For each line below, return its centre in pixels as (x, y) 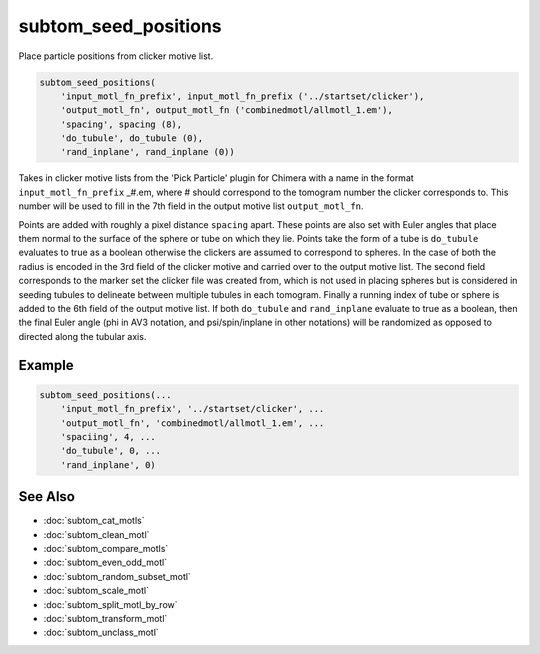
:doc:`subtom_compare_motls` (106, 548)
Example (46, 365)
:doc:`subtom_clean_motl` (96, 534)
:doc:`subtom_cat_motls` (94, 521)
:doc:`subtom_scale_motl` (96, 591)
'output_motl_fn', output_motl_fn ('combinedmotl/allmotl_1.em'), (227, 110)
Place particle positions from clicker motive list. (116, 56)
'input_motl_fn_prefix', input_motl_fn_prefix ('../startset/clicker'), (242, 96)
